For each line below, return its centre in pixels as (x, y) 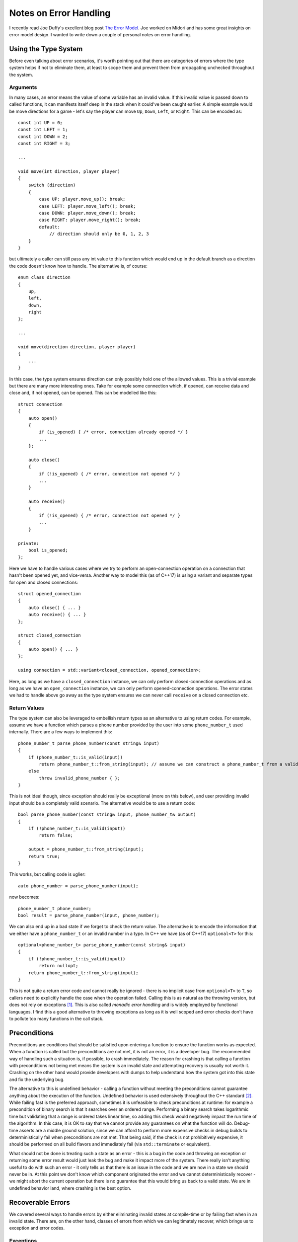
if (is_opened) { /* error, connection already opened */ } (113, 432)
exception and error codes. (37, 1228)
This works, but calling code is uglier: (47, 874)
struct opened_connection (50, 593)
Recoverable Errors (40, 1202)
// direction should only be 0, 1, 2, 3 (99, 234)
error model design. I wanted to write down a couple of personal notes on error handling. (100, 34)
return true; (44, 856)
